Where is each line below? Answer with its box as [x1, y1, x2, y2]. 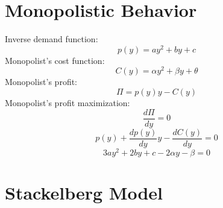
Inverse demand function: [5, 33, 98, 45]
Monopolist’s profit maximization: [5, 96, 130, 109]
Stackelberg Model [5, 180, 163, 205]
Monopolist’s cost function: [5, 54, 105, 66]
